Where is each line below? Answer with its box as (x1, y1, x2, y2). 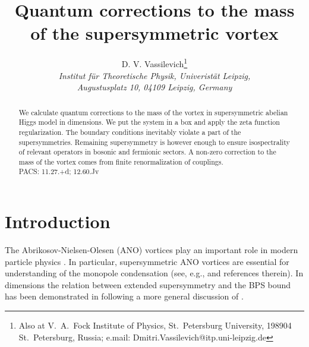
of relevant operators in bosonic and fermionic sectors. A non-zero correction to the (18, 147, 276, 157)
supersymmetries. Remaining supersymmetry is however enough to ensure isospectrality (18, 137, 290, 147)
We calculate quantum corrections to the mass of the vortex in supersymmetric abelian (18, 107, 288, 117)
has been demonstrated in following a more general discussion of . (5, 290, 244, 302)
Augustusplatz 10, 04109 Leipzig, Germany (77, 81, 232, 93)
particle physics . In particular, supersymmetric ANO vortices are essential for (5, 255, 289, 267)
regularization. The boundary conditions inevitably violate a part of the (18, 127, 241, 137)
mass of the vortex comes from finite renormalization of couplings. (18, 156, 223, 166)
